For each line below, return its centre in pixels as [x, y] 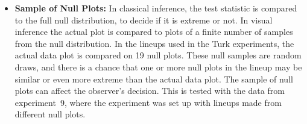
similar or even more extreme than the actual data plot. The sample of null [154, 79]
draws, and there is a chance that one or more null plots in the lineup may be [158, 67]
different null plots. [50, 114]
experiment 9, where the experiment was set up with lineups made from [148, 102]
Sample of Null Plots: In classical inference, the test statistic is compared [156, 8]
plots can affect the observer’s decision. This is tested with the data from [150, 91]
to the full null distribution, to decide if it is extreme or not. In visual [144, 20]
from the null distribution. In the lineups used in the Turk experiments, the [154, 43]
